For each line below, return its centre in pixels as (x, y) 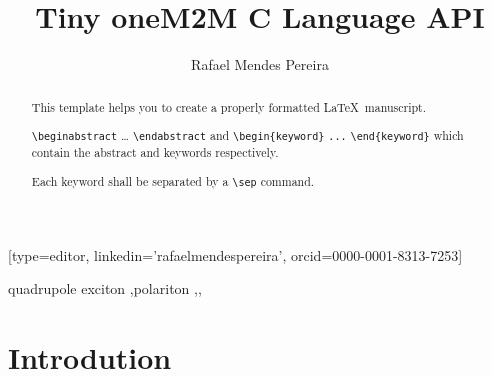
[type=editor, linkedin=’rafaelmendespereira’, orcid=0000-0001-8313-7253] (235, 254)
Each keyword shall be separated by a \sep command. (173, 180)
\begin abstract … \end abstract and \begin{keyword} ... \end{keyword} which (247, 135)
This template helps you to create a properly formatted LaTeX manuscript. (229, 106)
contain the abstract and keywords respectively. (155, 152)
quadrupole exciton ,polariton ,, (105, 288)
